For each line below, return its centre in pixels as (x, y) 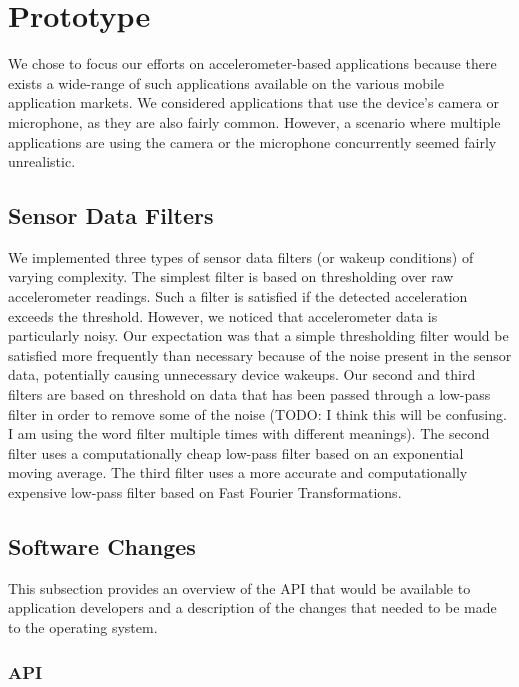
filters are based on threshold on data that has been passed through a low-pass (249, 394)
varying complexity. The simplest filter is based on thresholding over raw (231, 276)
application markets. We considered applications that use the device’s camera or (253, 102)
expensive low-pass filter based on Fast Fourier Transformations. (205, 492)
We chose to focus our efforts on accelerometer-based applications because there (252, 63)
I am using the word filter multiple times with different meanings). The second (249, 433)
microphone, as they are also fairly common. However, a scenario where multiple (254, 121)
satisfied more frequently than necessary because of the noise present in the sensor (260, 354)
